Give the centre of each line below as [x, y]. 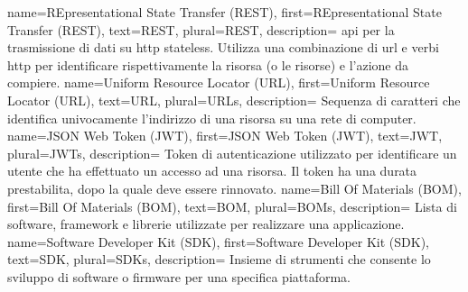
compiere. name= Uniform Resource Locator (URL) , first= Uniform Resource [219, 82]
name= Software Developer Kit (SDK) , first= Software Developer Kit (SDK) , [218, 241]
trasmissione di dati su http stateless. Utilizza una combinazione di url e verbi [223, 47]
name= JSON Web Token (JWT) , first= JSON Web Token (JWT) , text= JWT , [225, 136]
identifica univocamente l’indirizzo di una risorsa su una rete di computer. [212, 118]
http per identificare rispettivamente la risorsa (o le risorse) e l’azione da [208, 64]
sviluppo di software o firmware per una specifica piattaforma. [179, 276]
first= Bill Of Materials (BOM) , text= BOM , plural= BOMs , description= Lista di [232, 206]
